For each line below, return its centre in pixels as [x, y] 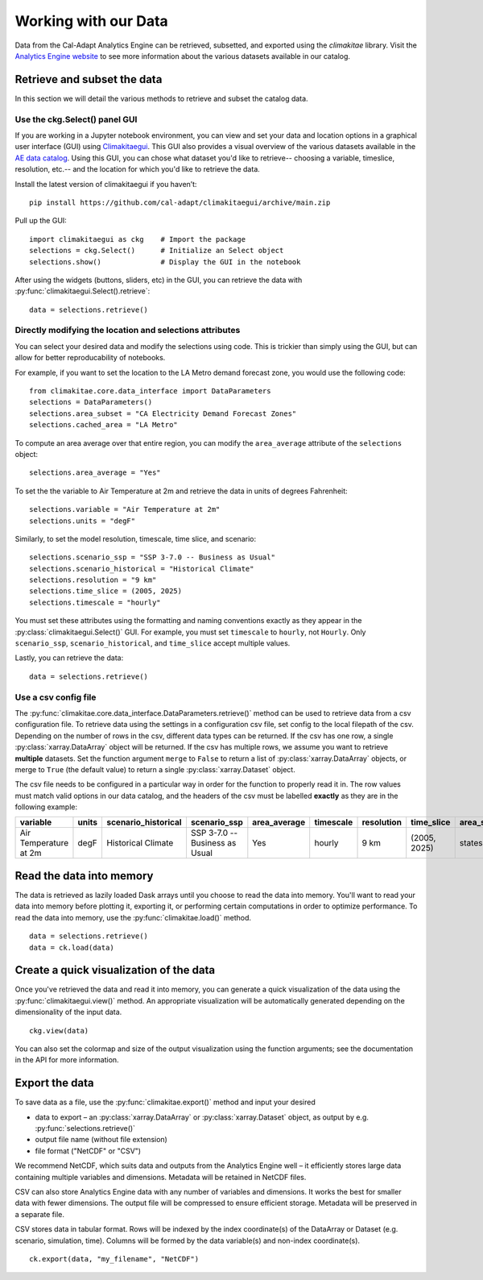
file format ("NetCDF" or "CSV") [88, 1151]
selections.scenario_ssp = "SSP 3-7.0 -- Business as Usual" [152, 557]
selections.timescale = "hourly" [95, 602]
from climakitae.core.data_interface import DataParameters [150, 391]
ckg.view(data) [59, 1031]
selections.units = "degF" [83, 521]
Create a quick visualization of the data [115, 970]
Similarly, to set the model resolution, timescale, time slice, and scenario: [136, 538]
